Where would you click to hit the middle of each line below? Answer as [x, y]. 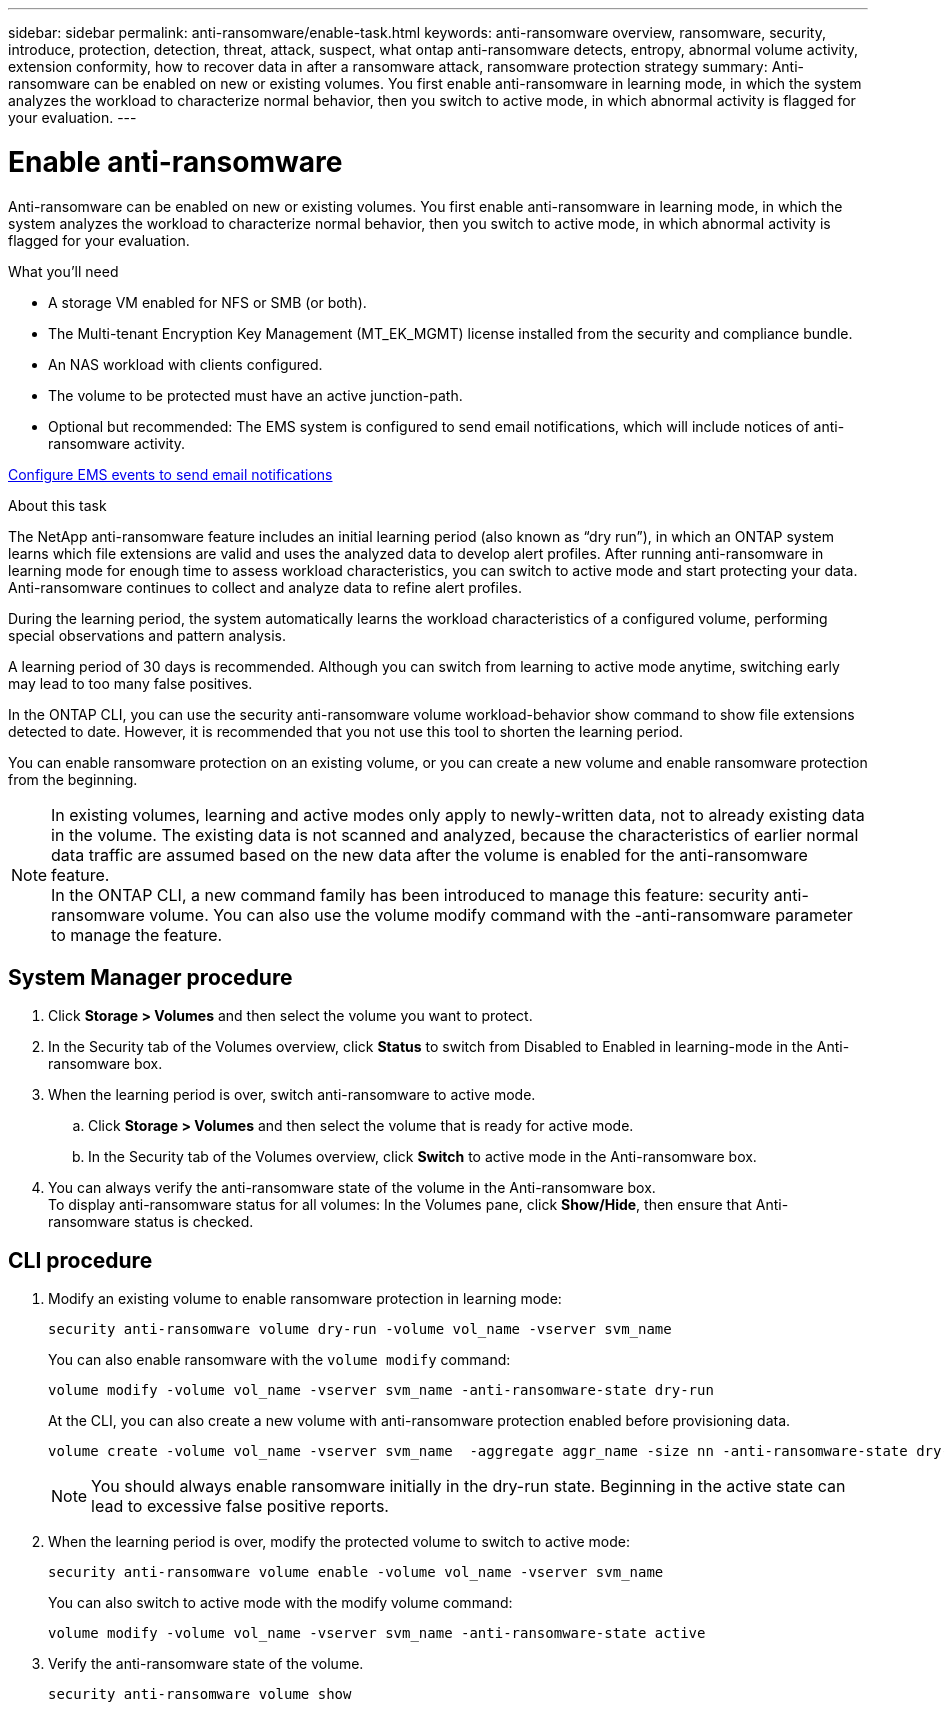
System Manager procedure [150, 977]
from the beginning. [73, 779]
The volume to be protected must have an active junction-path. [255, 395]
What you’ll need [63, 271]
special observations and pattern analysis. [147, 635]
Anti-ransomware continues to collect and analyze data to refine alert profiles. [265, 587]
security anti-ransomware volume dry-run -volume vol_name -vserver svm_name [360, 1329]
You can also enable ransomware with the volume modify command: [279, 1360]
